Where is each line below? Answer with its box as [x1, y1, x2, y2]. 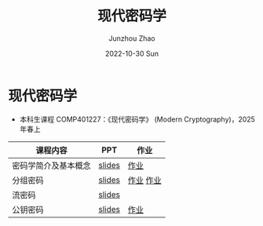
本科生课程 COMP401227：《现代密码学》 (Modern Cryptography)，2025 [19, 115, 255, 124]
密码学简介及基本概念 [12, 160, 92, 171]
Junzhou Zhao [108, 33, 155, 43]
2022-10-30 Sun [104, 49, 159, 58]
